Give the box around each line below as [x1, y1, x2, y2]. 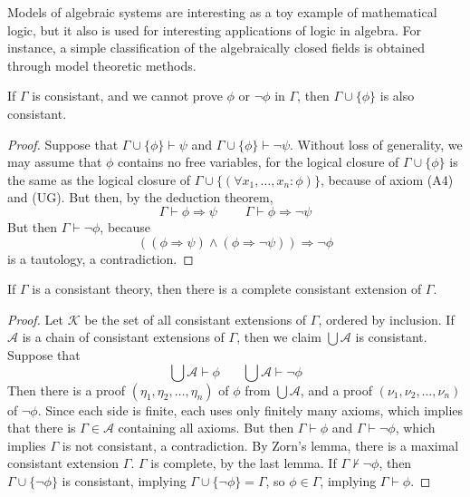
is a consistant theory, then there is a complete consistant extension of [32, 279, 422, 298]
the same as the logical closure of [7, 170, 191, 189]
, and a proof [300, 380, 373, 399]
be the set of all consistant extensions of [84, 309, 307, 328]
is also [379, 86, 415, 105]
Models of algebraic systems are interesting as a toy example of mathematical [7, 3, 437, 21]
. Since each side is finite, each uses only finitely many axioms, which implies [37, 400, 464, 419]
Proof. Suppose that [7, 134, 119, 153]
